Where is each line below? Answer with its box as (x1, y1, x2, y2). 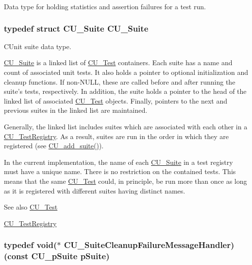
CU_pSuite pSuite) (31, 250, 110, 262)
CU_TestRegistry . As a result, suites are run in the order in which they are (4, 131, 229, 141)
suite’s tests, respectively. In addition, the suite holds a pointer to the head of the (4, 86, 247, 96)
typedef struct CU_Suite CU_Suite (4, 22, 149, 34)
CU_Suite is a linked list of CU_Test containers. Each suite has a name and (4, 57, 233, 68)
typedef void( (4, 239, 57, 251)
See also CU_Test (4, 202, 58, 212)
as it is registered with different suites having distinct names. (4, 185, 185, 195)
